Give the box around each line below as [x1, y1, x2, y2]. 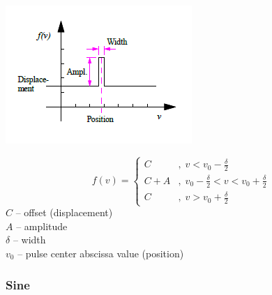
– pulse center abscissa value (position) [17, 245, 184, 260]
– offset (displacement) [15, 205, 113, 220]
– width [13, 232, 46, 247]
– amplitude [16, 218, 68, 233]
